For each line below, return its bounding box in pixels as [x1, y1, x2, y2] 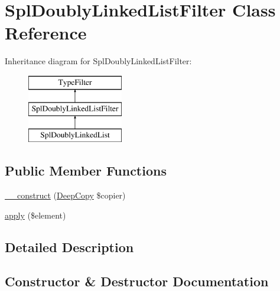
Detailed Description [5, 237, 134, 256]
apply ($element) [5, 209, 66, 221]
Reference [5, 21, 87, 45]
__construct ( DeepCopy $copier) [5, 189, 126, 201]
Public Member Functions [5, 161, 167, 180]
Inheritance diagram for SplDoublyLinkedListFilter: [5, 55, 192, 67]
